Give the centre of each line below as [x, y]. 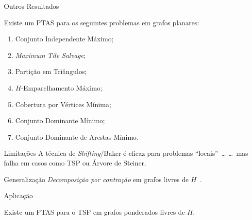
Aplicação [18, 195]
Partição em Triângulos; [51, 71]
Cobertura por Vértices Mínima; [63, 104]
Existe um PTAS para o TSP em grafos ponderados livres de [94, 211]
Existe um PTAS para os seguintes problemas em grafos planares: [102, 22]
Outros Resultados [32, 6]
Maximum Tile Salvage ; [50, 55]
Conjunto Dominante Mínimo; [60, 120]
